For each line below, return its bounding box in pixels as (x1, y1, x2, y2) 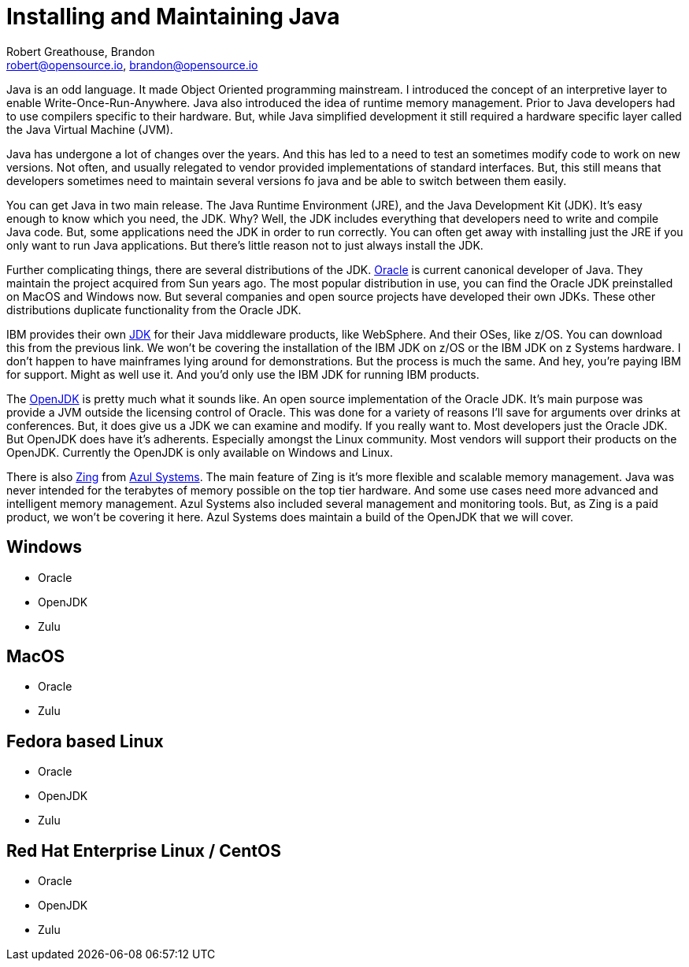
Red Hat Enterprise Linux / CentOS (6, 840, 281, 861)
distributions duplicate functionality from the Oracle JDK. (6, 302, 302, 317)
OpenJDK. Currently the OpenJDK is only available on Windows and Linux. (6, 445, 394, 459)
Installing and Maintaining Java (6, 3, 340, 30)
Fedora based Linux (6, 731, 164, 751)
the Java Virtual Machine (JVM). (6, 122, 173, 136)
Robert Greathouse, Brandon (6, 44, 155, 58)
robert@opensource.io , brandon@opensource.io (6, 57, 258, 72)
